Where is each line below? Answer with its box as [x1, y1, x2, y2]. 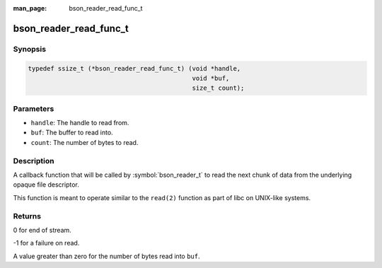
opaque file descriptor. [13, 180, 79, 189]
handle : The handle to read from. [30, 119, 129, 127]
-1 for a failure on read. [13, 239, 80, 247]
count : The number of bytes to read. [30, 138, 139, 146]
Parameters [13, 103, 54, 113]
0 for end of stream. [13, 226, 72, 234]
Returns [13, 211, 42, 221]
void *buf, [192, 74, 230, 82]
